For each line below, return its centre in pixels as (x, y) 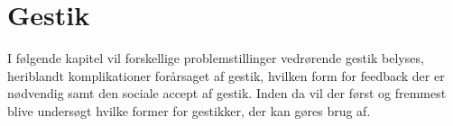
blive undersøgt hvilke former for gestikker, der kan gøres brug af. (189, 110)
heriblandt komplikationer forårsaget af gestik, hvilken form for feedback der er (226, 75)
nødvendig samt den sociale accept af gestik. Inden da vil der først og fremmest (227, 93)
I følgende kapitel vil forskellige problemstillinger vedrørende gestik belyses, (216, 58)
